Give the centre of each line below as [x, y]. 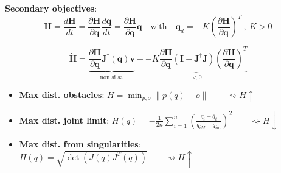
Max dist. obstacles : [62, 95]
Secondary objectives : [51, 8]
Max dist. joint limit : [64, 120]
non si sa [112, 78]
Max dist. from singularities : [80, 143]
